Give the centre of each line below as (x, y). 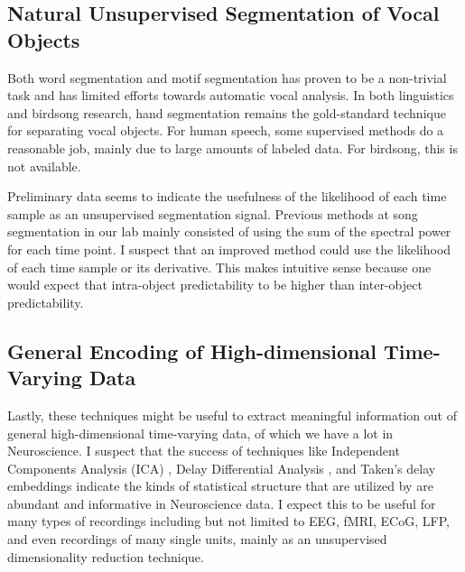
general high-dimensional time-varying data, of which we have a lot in (200, 433)
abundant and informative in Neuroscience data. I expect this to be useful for (222, 503)
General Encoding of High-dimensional (192, 351)
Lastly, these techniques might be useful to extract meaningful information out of (232, 415)
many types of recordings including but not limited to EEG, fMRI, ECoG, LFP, (228, 521)
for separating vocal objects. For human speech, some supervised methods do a (226, 130)
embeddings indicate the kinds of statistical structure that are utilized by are (220, 486)
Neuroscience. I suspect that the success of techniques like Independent (204, 451)
